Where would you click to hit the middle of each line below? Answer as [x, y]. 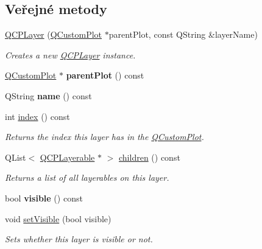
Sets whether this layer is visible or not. [79, 239]
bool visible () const [44, 198]
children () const [150, 157]
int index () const [37, 116]
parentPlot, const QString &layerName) [183, 34]
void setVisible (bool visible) [58, 218]
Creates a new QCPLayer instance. [70, 54]
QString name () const [48, 95]
